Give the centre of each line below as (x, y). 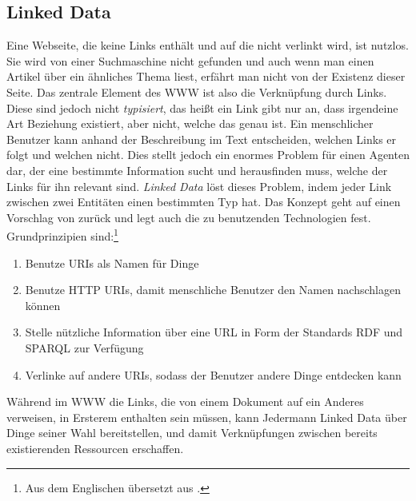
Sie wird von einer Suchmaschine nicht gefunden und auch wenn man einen (190, 60)
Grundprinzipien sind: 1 (62, 235)
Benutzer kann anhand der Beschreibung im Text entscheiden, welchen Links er (202, 139)
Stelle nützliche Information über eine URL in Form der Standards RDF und (214, 332)
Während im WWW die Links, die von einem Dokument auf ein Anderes (185, 402)
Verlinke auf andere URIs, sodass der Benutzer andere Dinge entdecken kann (213, 374)
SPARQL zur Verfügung (84, 347)
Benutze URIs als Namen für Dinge (112, 262)
